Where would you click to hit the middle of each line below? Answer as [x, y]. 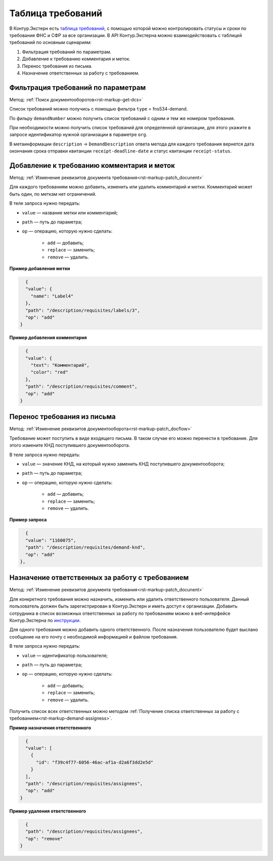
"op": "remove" [44, 838]
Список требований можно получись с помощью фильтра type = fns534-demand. [99, 109]
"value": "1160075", [51, 540]
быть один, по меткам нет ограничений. [53, 194]
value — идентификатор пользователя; [65, 655]
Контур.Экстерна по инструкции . [45, 620]
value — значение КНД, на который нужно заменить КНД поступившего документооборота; [123, 464]
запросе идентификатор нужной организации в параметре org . [78, 135]
